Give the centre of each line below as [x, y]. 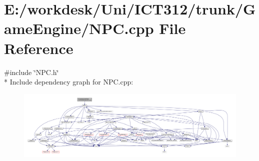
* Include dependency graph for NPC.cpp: [69, 82]
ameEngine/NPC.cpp [79, 28]
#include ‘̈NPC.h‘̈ [31, 72]
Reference [39, 48]
